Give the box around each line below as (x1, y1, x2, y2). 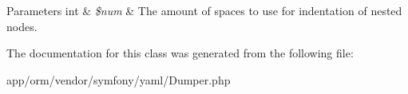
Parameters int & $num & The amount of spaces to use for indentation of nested (6, 2, 402, 18)
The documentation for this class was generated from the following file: (6, 45, 354, 61)
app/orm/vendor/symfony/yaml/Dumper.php (6, 71, 231, 88)
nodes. (6, 18, 38, 34)
